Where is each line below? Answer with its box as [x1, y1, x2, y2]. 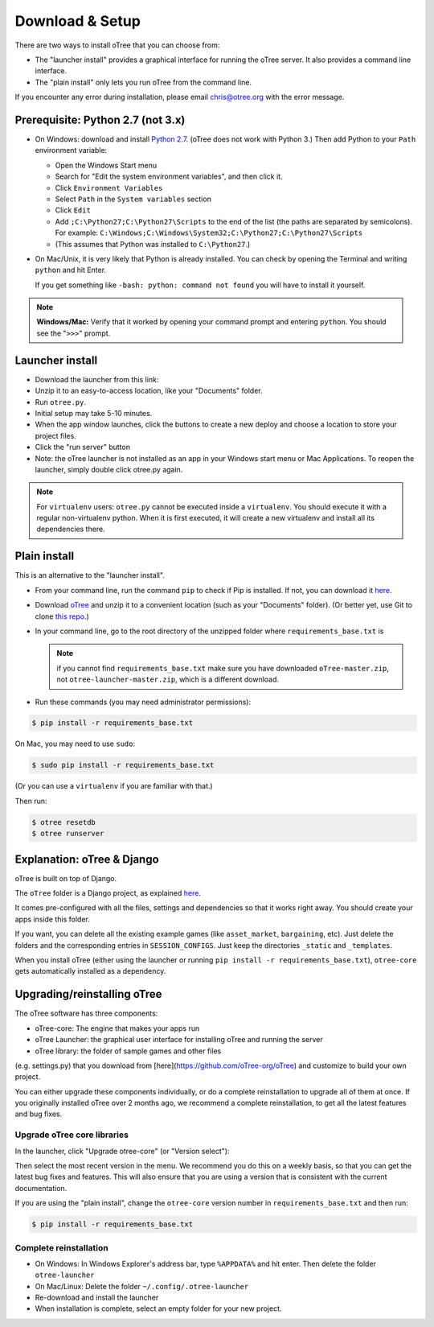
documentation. [14, 1183, 68, 1193]
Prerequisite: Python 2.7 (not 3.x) [14, 113, 186, 126]
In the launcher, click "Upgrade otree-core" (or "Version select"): [14, 1146, 230, 1156]
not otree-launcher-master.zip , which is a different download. [56, 674, 280, 684]
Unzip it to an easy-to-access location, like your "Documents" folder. [35, 386, 263, 396]
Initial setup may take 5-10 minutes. [35, 408, 153, 418]
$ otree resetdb [31, 818, 96, 826]
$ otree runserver [31, 829, 104, 839]
